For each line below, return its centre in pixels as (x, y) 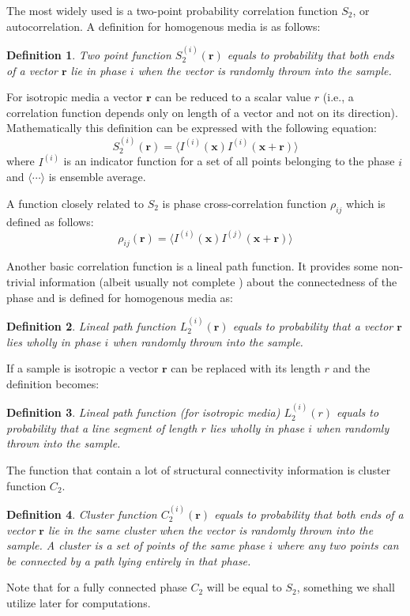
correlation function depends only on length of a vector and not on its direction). (202, 112)
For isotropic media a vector (75, 97)
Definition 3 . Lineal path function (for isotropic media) (143, 412)
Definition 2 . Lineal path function (91, 326)
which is (366, 203)
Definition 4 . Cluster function (82, 514)
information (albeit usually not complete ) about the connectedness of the (218, 282)
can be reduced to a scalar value (233, 97)
